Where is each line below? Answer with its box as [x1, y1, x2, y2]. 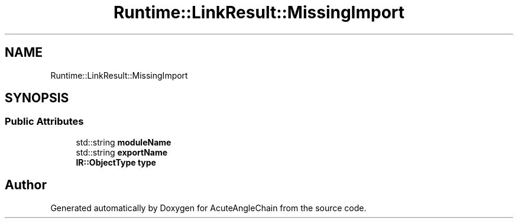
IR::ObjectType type [76, 157, 156, 167]
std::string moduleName [76, 137, 171, 147]
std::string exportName [76, 147, 168, 157]
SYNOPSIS [5, 91, 69, 106]
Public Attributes [5, 115, 84, 128]
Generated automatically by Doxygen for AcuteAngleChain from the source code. [50, 202, 367, 213]
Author [5, 177, 47, 193]
